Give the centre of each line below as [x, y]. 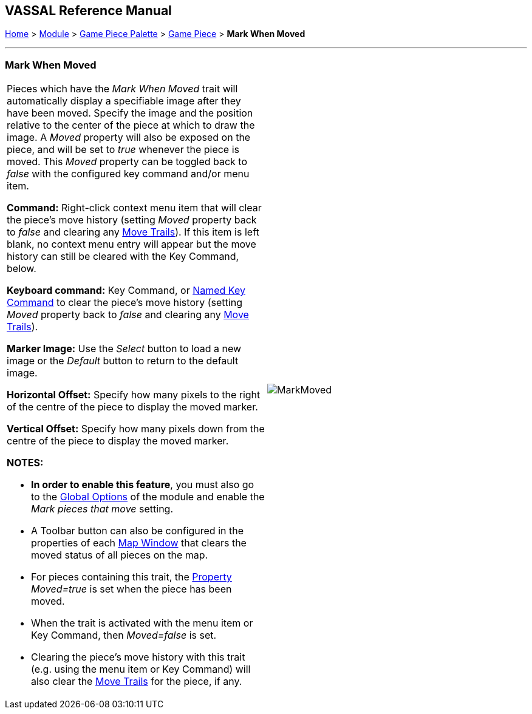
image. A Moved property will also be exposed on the [129, 138]
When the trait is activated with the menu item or [142, 623]
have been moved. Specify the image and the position [130, 113]
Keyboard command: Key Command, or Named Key [126, 291]
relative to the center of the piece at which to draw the [131, 125]
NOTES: [25, 463]
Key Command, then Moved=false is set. [124, 635]
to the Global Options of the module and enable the [148, 497]
